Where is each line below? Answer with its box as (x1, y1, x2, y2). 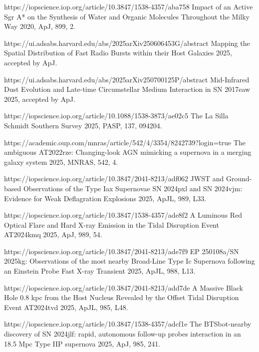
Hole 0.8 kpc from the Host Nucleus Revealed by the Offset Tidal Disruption (4, 292, 239, 303)
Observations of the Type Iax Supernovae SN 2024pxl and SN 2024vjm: (23, 183, 243, 193)
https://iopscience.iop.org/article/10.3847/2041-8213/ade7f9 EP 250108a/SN (4, 246, 239, 256)
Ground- (226, 173, 252, 184)
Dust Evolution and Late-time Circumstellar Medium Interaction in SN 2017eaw (4, 84, 251, 94)
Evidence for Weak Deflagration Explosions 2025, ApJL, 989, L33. (4, 193, 207, 203)
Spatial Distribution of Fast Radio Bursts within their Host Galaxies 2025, (4, 47, 232, 58)
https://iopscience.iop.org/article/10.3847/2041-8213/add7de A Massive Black (4, 282, 243, 293)
